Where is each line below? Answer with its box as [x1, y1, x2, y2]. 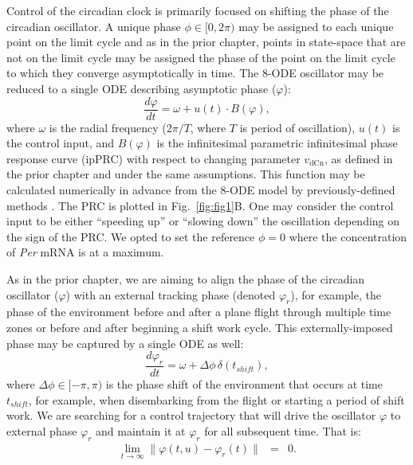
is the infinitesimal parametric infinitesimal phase [156, 135, 398, 151]
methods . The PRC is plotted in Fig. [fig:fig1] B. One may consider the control [6, 197, 394, 213]
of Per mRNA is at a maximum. [6, 244, 164, 260]
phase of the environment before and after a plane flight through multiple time [6, 303, 391, 320]
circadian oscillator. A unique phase [6, 18, 181, 34]
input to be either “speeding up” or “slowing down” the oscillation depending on [6, 213, 400, 229]
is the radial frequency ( [49, 119, 167, 135]
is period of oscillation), [239, 119, 356, 135]
